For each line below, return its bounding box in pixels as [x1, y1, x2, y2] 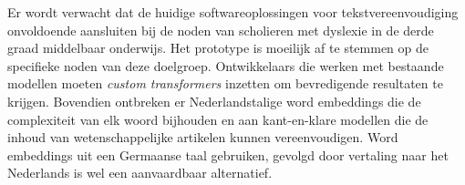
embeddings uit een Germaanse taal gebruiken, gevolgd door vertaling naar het [7, 145, 449, 164]
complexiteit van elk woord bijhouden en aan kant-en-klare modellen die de [7, 109, 429, 128]
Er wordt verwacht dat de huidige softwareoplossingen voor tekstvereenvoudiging [7, 3, 459, 21]
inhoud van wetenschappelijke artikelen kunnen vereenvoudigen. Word [7, 128, 398, 147]
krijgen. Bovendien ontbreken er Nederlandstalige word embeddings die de [7, 91, 421, 110]
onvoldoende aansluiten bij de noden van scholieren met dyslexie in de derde [7, 20, 434, 39]
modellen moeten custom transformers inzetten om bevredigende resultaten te [7, 74, 443, 93]
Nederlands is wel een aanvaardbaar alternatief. [7, 163, 273, 182]
